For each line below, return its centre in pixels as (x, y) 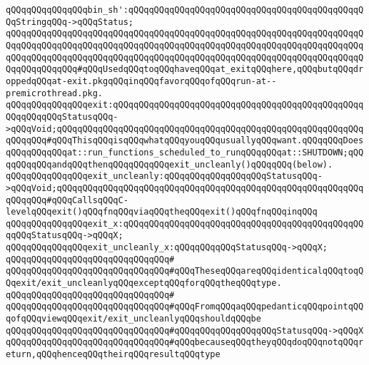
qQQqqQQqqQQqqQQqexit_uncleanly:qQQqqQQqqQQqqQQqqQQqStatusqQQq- (164, 176)
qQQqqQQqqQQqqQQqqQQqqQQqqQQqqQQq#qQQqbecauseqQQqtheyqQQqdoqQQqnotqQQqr (185, 343)
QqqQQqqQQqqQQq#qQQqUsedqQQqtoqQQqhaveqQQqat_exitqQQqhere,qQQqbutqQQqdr (185, 70)
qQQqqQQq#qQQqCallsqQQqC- (67, 200)
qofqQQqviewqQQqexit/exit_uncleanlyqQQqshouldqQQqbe (133, 319)
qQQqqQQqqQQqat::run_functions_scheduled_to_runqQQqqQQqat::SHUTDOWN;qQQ (185, 152)
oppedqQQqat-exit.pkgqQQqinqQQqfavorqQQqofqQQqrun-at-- (141, 81)
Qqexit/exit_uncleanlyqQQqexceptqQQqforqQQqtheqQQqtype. (144, 283)
